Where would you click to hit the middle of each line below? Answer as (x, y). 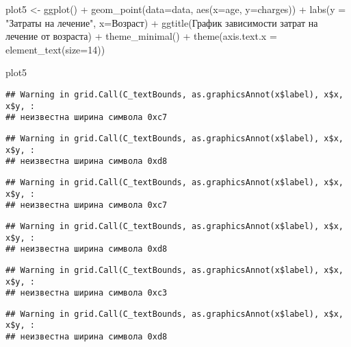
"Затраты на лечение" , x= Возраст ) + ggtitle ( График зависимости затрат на (162, 22)
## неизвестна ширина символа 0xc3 (87, 293)
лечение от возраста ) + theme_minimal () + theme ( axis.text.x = (141, 36)
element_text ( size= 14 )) (55, 49)
